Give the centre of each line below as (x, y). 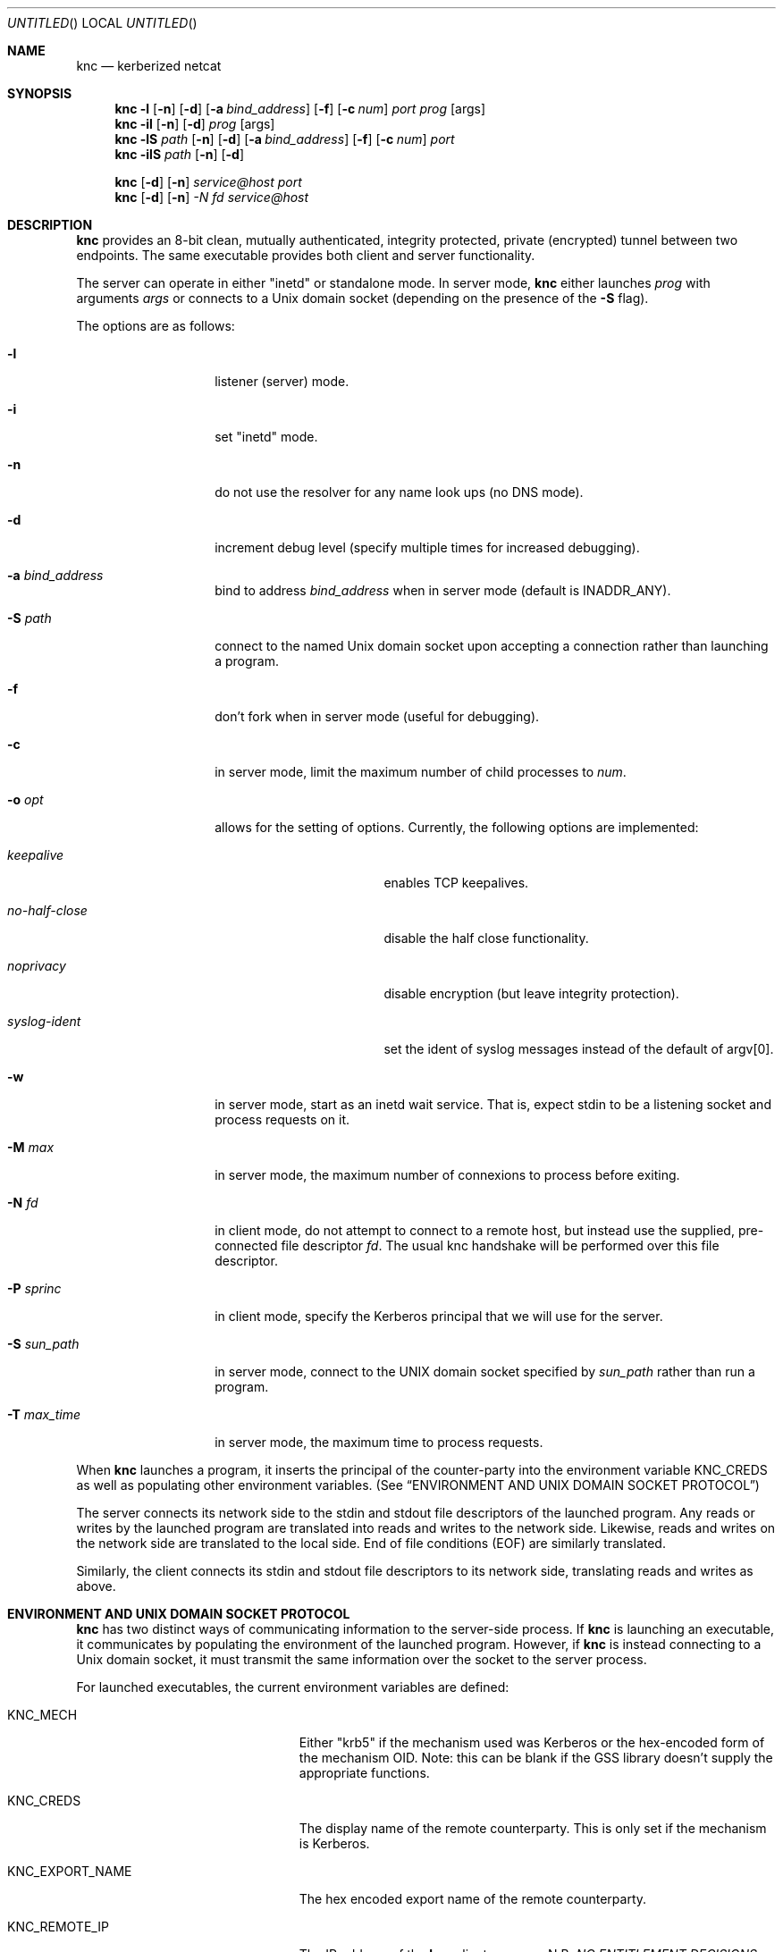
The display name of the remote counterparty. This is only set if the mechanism (533, 1828)
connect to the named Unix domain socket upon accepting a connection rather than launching (492, 646)
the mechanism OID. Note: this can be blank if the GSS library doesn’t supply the (536, 1758)
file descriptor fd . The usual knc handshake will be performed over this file (500, 1245)
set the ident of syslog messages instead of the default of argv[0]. (579, 1049)
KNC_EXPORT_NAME (70, 1871)
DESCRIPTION (50, 225)
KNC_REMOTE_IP (58, 1927)
